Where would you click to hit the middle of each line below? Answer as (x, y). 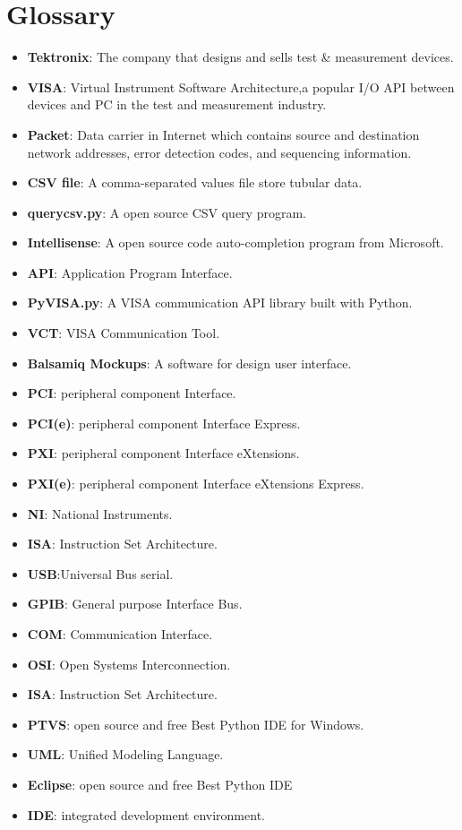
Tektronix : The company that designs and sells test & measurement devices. (240, 57)
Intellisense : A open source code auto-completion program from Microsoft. (235, 242)
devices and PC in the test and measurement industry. (177, 104)
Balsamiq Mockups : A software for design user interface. (189, 363)
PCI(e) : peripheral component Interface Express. (164, 423)
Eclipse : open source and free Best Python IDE (160, 784)
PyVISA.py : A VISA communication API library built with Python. (220, 303)
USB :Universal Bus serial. (100, 573)
